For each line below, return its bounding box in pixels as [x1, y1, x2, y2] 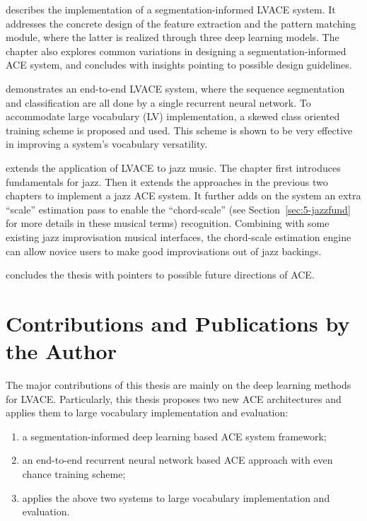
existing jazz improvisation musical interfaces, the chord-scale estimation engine [6, 229, 351, 244]
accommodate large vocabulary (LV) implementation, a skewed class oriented [6, 109, 340, 124]
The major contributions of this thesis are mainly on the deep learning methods [6, 377, 351, 392]
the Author [6, 336, 117, 365]
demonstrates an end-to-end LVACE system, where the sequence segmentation [6, 81, 345, 95]
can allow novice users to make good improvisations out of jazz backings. [6, 243, 322, 258]
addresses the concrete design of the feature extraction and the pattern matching [6, 16, 356, 30]
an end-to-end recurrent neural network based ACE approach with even [22, 452, 333, 467]
